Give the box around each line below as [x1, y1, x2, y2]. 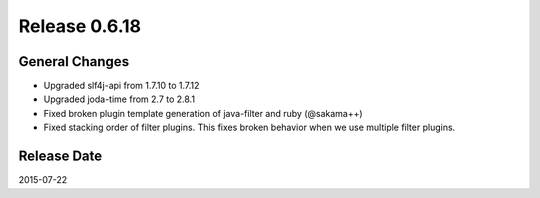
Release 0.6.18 [18, 15, 142, 37]
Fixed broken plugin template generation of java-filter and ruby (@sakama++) [43, 107, 364, 119]
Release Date [18, 148, 103, 165]
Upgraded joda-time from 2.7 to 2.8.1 [43, 93, 195, 105]
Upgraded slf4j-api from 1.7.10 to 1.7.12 [43, 80, 200, 92]
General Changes [18, 53, 130, 70]
